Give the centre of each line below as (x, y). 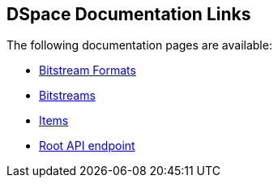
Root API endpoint (87, 146)
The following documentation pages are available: (139, 45)
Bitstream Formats (88, 71)
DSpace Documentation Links (129, 14)
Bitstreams (67, 96)
